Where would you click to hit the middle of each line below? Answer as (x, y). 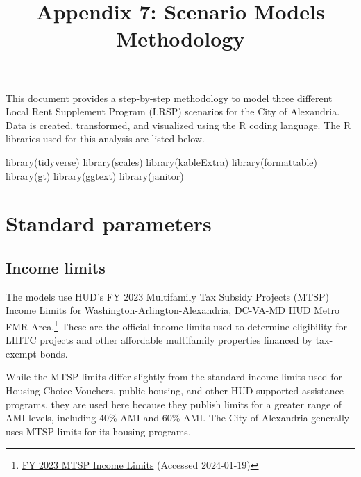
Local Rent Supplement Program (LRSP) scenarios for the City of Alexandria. (173, 111)
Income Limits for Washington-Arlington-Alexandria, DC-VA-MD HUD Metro (173, 310)
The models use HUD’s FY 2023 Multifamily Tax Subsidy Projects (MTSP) (167, 296)
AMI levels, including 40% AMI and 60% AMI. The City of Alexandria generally (178, 418)
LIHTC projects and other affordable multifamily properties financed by (159, 340)
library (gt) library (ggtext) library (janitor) (95, 175)
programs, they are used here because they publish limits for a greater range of (174, 404)
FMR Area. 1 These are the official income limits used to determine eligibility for (176, 325)
